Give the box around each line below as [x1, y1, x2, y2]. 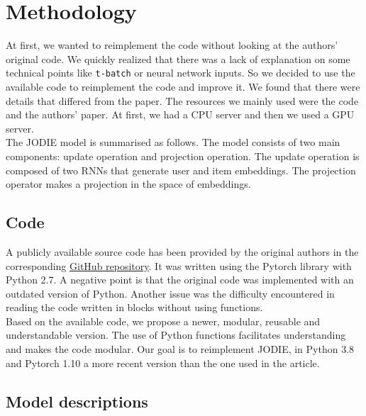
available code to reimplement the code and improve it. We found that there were [6, 79, 360, 94]
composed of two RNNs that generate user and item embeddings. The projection [6, 162, 356, 177]
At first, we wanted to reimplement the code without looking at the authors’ [6, 38, 338, 52]
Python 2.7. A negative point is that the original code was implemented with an [6, 272, 354, 287]
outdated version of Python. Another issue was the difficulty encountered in [6, 286, 335, 300]
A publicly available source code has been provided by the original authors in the [6, 244, 359, 259]
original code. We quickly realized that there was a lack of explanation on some [6, 51, 350, 66]
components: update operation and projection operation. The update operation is [6, 148, 360, 163]
